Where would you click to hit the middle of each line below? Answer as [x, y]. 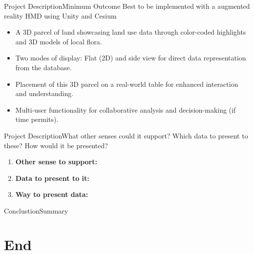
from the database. [43, 67]
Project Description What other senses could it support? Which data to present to [126, 135]
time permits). [37, 119]
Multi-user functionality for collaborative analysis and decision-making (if [126, 109]
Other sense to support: [56, 162]
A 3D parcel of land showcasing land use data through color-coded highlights [131, 32]
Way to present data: [52, 194]
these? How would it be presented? [56, 145]
